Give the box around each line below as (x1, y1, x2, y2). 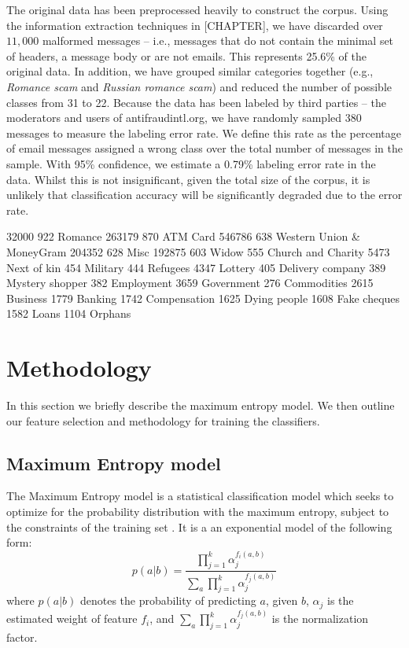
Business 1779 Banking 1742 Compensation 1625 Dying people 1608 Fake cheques (6, 289, 400, 306)
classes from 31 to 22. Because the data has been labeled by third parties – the (6, 94, 386, 110)
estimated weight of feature (6, 610, 138, 627)
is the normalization (271, 610, 369, 627)
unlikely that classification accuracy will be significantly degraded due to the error (6, 186, 403, 203)
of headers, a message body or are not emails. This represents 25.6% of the (6, 47, 367, 64)
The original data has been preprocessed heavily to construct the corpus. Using (6, 2, 389, 17)
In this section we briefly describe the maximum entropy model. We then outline (6, 397, 395, 413)
